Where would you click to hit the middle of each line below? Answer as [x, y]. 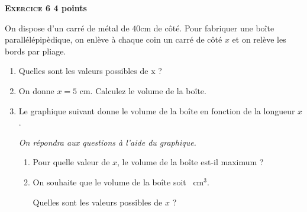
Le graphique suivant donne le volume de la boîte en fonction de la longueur [157, 110]
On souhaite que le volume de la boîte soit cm [118, 182]
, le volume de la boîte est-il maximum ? [190, 162]
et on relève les [259, 39]
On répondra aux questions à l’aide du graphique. [107, 142]
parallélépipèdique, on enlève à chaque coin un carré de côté [114, 39]
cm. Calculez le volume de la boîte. [143, 90]
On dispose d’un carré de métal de [67, 28]
